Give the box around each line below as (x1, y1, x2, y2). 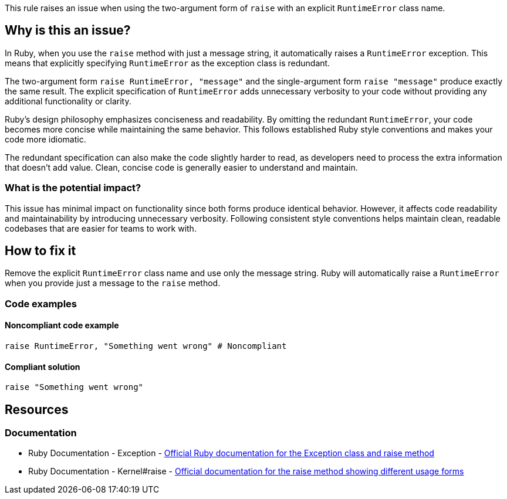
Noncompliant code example (5, 320, 119, 331)
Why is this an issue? (5, 23, 131, 38)
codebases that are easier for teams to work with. (5, 223, 197, 233)
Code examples (5, 297, 77, 310)
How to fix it (5, 243, 76, 259)
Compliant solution (5, 361, 80, 372)
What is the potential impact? (5, 182, 141, 194)
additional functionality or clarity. (5, 96, 131, 106)
